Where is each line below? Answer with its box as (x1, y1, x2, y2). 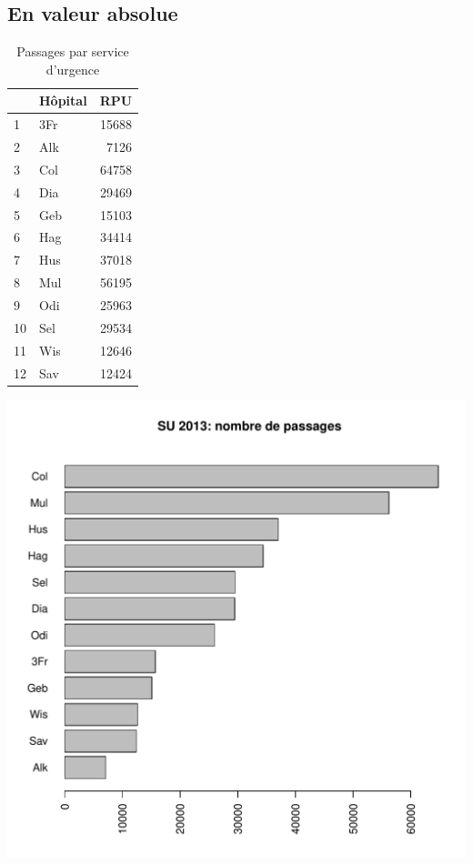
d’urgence (45, 59, 100, 78)
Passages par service (16, 42, 129, 61)
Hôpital (39, 91, 87, 110)
